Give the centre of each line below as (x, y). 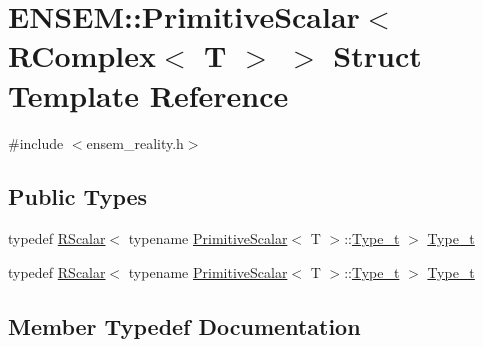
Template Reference (148, 94)
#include (36, 142)
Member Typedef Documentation (184, 325)
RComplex (82, 55)
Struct (377, 55)
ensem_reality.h (135, 142)
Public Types (78, 196)
